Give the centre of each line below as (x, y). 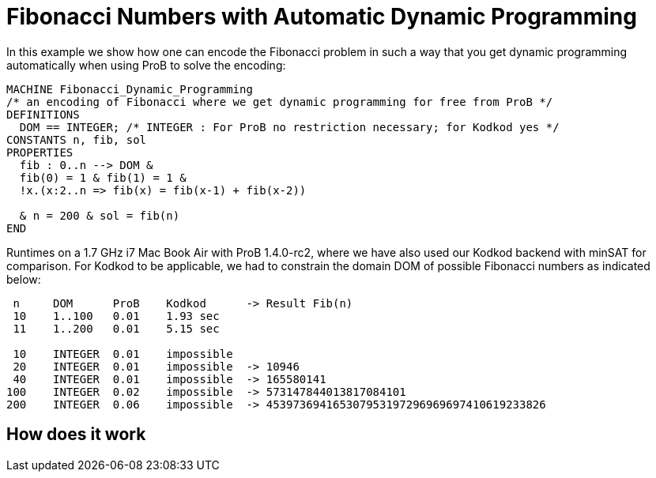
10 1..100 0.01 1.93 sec (116, 316)
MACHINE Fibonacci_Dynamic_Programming (130, 89)
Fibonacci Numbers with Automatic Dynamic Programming (322, 17)
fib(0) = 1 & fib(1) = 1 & (103, 177)
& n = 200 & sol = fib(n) (100, 215)
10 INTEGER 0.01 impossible (123, 354)
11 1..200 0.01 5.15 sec (116, 328)
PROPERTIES (40, 152)
